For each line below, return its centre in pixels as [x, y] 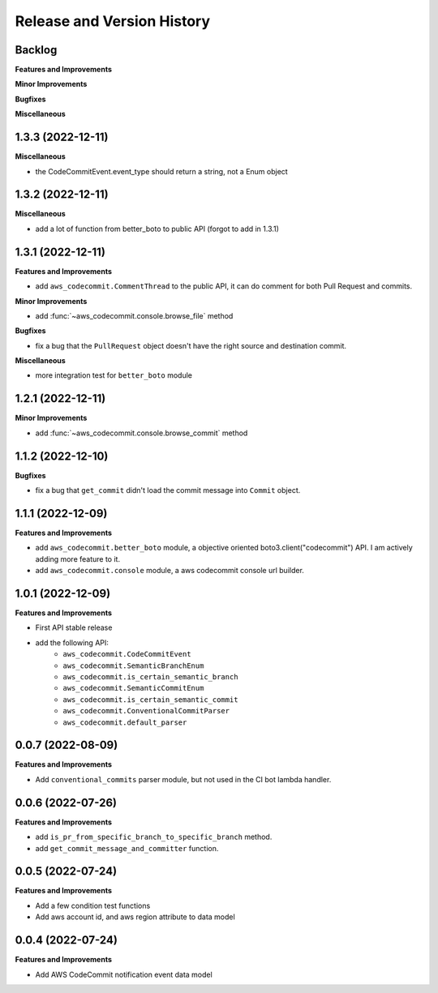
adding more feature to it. [78, 559]
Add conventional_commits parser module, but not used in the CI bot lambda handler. [183, 779]
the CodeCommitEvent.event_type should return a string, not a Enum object [161, 171]
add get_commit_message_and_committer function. [127, 848]
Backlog [36, 50]
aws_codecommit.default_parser [125, 722]
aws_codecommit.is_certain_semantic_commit [150, 700]
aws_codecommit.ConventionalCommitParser [146, 711]
